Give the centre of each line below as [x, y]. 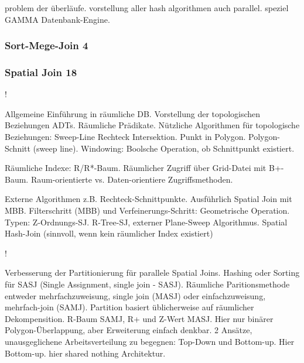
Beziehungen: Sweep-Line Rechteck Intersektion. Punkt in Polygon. [125, 137]
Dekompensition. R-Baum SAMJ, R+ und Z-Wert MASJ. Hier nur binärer [139, 318]
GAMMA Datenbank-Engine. [57, 19]
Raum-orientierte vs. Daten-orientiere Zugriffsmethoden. [132, 179]
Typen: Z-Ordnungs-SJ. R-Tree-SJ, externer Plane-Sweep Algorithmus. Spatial [146, 222]
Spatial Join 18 [41, 72]
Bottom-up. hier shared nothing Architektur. [85, 353]
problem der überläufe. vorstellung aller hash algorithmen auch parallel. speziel [147, 8]
